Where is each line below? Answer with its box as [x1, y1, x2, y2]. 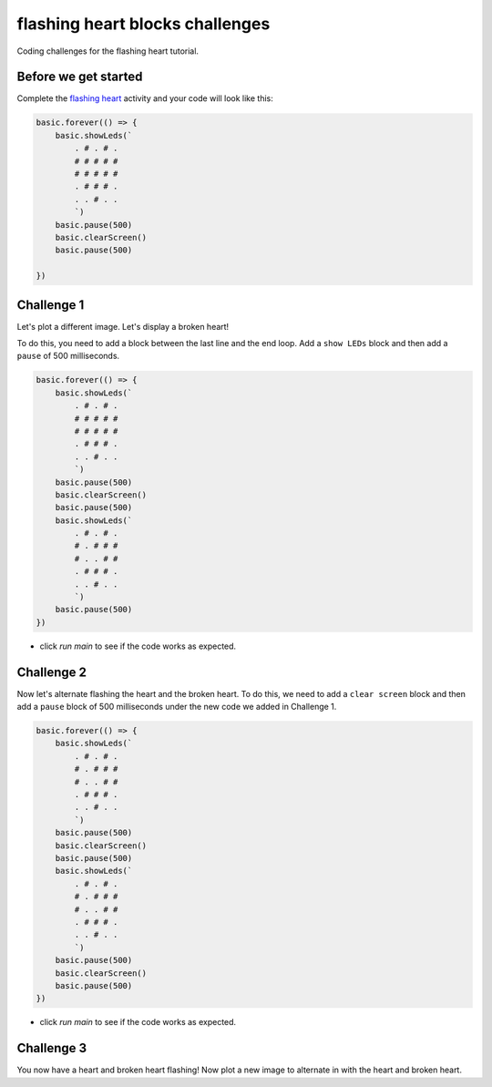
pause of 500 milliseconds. [16, 351, 120, 362]
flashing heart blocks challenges [16, 14, 271, 34]
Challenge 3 [16, 1041, 87, 1056]
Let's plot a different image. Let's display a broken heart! [16, 321, 230, 332]
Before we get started [16, 69, 143, 85]
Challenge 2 [16, 664, 87, 680]
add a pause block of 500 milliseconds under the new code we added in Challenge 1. [16, 702, 337, 713]
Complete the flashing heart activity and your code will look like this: [16, 93, 273, 104]
